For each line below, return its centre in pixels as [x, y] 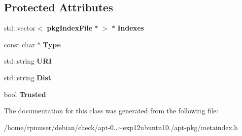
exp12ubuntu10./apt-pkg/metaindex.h [180, 127]
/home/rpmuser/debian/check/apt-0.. [61, 127]
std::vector [20, 28]
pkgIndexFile [70, 28]
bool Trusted [25, 94]
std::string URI [28, 61]
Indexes [131, 28]
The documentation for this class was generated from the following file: [111, 111]
